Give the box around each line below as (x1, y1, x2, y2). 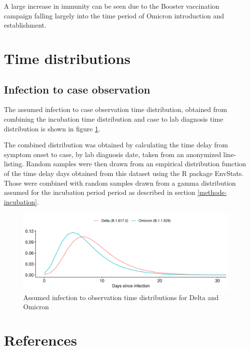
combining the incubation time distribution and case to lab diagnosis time (4, 113, 223, 124)
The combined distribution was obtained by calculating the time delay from (4, 140, 228, 150)
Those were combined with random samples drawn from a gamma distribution (4, 177, 236, 188)
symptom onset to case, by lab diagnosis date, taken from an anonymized (4, 149, 221, 159)
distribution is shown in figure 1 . (4, 123, 101, 133)
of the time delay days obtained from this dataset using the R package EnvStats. (4, 168, 244, 178)
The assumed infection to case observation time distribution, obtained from (4, 104, 227, 114)
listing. (4, 159, 24, 169)
